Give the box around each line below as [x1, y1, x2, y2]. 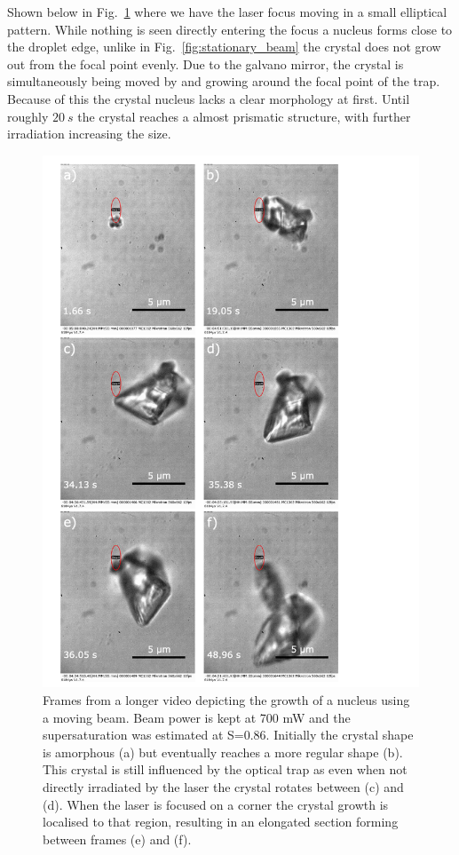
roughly [7, 107, 49, 125]
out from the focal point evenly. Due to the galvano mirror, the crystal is [7, 54, 404, 73]
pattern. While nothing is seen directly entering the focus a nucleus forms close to [7, 20, 453, 38]
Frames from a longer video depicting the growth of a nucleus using [43, 691, 410, 709]
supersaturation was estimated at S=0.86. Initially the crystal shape [43, 725, 414, 744]
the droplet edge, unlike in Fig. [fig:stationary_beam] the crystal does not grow [7, 37, 441, 56]
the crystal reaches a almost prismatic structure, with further [77, 107, 411, 125]
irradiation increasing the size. [7, 124, 171, 143]
